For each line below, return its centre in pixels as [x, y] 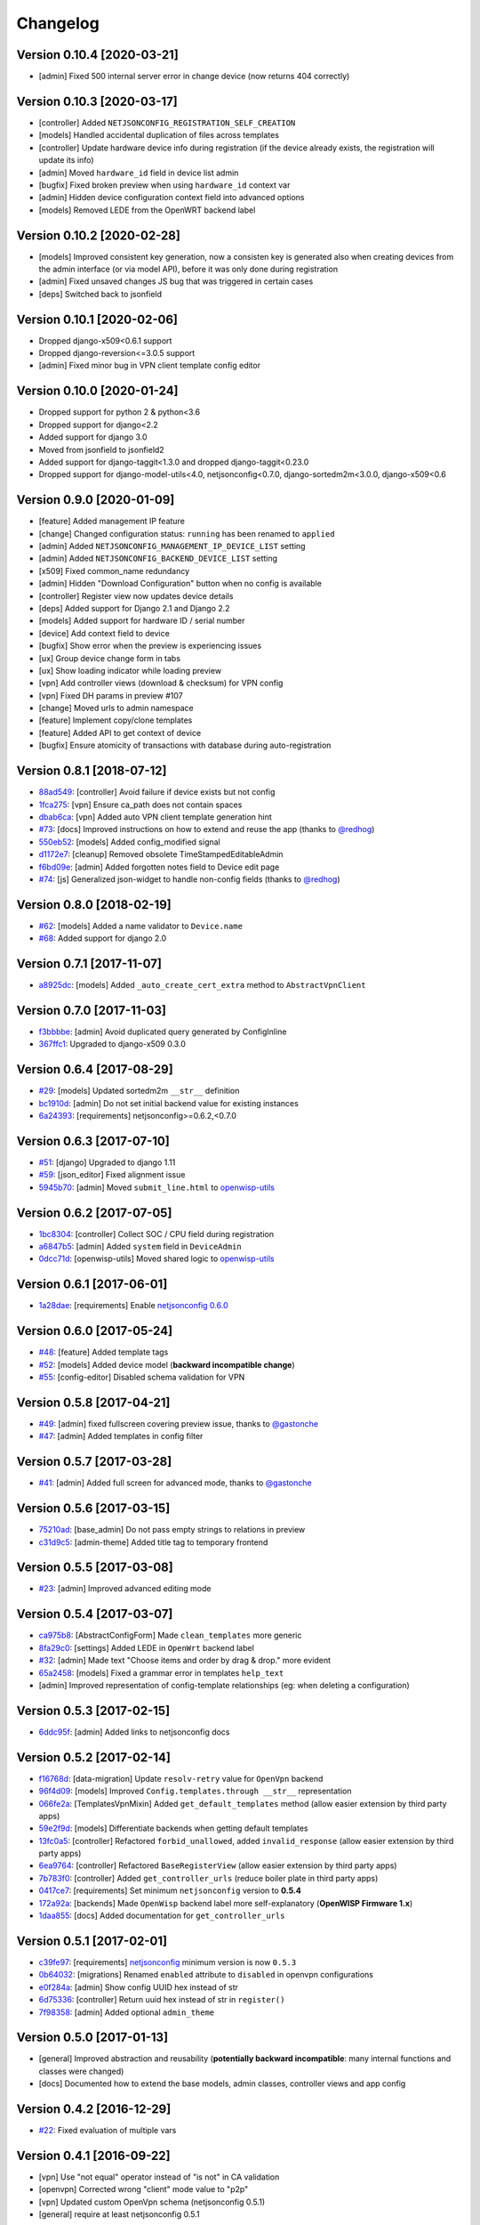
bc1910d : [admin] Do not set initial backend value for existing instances [169, 1103]
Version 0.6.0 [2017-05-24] [95, 1331]
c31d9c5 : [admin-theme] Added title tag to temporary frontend [153, 1542]
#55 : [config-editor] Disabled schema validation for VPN [142, 1377]
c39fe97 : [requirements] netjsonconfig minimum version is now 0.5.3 [168, 1962]
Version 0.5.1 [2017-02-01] [92, 1941]
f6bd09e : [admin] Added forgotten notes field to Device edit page [159, 867]
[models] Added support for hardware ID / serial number [142, 621]
